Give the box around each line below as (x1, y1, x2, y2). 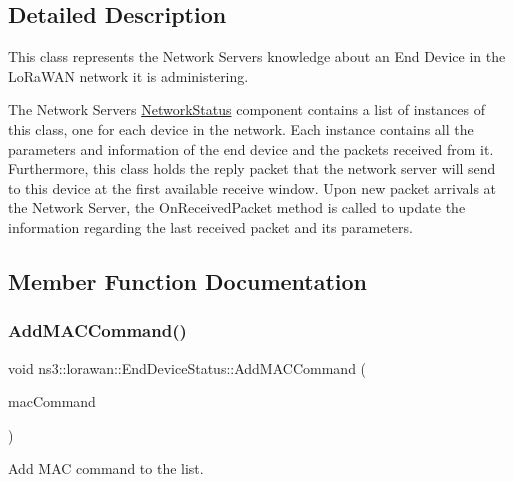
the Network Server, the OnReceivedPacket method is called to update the (8, 197, 466, 218)
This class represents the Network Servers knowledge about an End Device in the (8, 46, 506, 67)
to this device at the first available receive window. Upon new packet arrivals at (8, 177, 497, 198)
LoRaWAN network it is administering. (8, 65, 249, 86)
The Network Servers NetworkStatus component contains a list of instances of (8, 99, 485, 120)
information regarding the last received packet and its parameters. (8, 216, 413, 237)
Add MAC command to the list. (8, 458, 204, 479)
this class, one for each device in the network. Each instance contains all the (8, 118, 474, 139)
